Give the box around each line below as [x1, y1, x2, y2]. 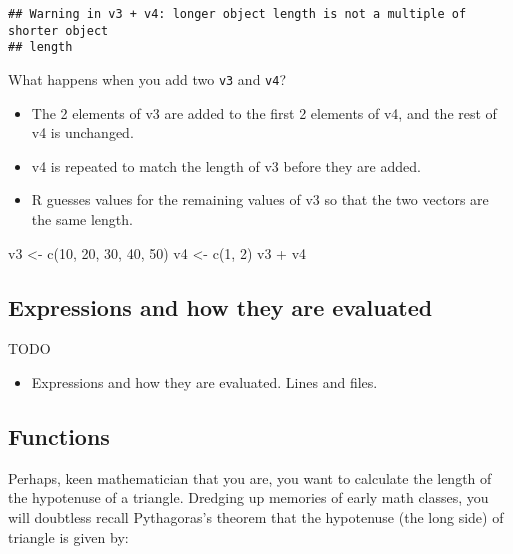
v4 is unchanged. [31, 122, 134, 143]
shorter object [8, 23, 109, 38]
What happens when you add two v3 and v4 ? [8, 68, 287, 89]
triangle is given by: [8, 526, 129, 547]
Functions [8, 420, 110, 451]
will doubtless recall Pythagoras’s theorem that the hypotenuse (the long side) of [8, 506, 504, 527]
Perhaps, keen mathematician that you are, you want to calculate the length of [8, 467, 492, 488]
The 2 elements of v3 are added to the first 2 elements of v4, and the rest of [31, 102, 497, 123]
